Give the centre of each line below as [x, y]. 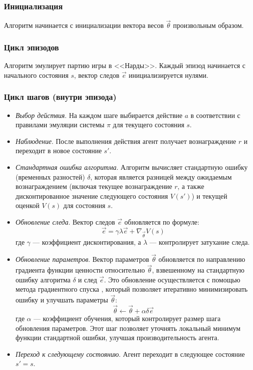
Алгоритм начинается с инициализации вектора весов [84, 25]
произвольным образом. [208, 25]
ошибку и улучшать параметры [62, 300]
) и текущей [209, 196]
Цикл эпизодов [32, 47]
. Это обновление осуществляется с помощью [172, 279]
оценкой [27, 205]
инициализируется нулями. [168, 75]
